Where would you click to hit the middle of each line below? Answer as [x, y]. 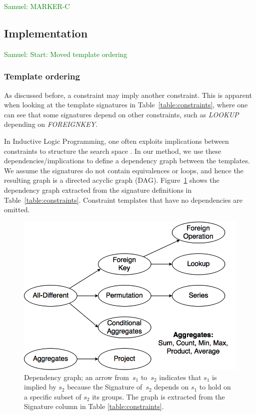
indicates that [180, 377]
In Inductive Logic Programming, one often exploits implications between [116, 141]
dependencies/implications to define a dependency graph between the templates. [127, 161]
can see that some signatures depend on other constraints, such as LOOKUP [121, 114]
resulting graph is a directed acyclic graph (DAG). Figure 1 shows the [112, 180]
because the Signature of [105, 387]
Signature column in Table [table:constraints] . [94, 406]
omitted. [17, 209]
